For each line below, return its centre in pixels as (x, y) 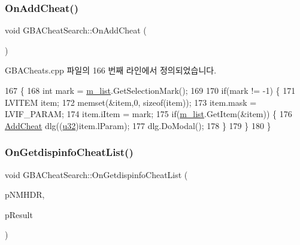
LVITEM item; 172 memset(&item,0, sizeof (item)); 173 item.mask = (131, 102)
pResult (19, 214)
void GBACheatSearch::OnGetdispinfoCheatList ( (96, 174)
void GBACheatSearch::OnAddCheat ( (76, 30)
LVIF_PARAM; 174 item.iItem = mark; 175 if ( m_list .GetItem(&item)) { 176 (149, 114)
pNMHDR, (25, 195)
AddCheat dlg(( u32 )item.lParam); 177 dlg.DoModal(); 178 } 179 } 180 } (138, 125)
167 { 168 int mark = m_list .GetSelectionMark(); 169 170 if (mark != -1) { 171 (150, 90)
